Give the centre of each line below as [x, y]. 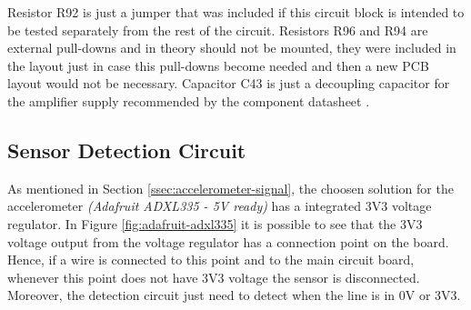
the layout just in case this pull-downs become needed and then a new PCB [218, 65]
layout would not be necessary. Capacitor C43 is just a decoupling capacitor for [229, 83]
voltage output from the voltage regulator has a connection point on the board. [228, 241]
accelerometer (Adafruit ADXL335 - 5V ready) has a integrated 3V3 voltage [220, 206]
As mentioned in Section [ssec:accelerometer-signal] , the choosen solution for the [230, 188]
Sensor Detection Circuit [127, 150]
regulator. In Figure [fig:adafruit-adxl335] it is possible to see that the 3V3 [215, 223]
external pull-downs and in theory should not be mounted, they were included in [232, 48]
